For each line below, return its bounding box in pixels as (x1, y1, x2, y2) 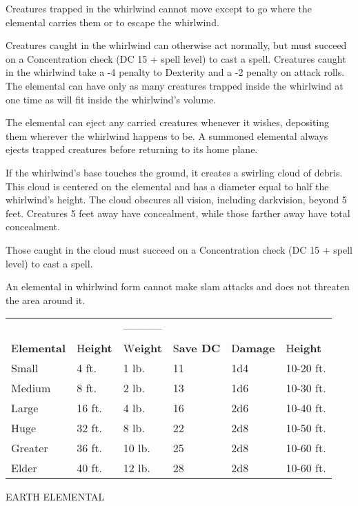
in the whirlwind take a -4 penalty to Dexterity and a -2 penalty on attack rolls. (6, 65, 345, 79)
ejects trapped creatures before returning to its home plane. (6, 142, 258, 156)
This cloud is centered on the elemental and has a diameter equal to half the (6, 179, 329, 193)
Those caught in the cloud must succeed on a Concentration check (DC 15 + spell (6, 242, 352, 256)
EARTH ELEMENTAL (6, 489, 105, 504)
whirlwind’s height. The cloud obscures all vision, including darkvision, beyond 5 (6, 192, 347, 207)
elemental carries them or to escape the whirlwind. (6, 14, 219, 29)
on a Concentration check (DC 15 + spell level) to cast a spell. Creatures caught (6, 51, 346, 65)
